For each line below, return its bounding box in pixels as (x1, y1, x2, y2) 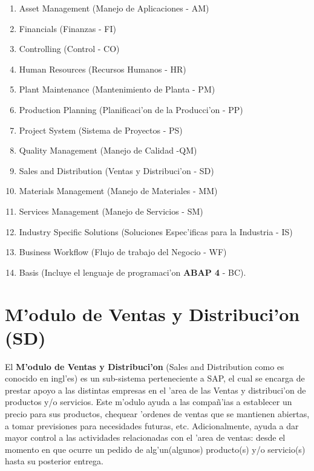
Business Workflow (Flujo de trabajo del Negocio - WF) (19, 245, 227, 258)
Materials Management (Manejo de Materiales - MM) (19, 184, 218, 197)
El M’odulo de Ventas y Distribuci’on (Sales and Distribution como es (5, 360, 284, 372)
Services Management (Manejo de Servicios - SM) (19, 204, 203, 217)
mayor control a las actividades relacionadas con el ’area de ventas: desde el (5, 431, 286, 444)
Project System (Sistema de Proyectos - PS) (19, 123, 183, 136)
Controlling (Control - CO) (19, 42, 120, 55)
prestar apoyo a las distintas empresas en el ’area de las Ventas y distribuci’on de (5, 383, 306, 396)
